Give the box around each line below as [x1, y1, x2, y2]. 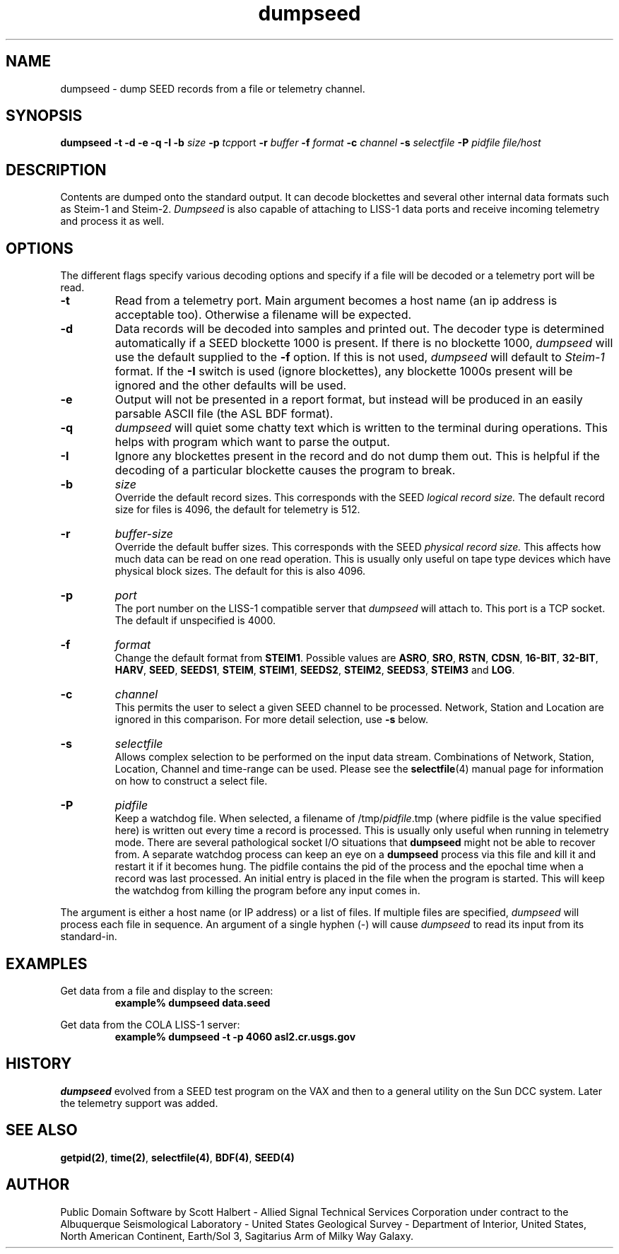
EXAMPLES [6, 954, 88, 973]
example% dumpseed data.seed [114, 996, 271, 1009]
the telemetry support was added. [60, 1096, 218, 1109]
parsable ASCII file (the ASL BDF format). [114, 406, 334, 421]
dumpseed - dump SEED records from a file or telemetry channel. [60, 82, 365, 95]
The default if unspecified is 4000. [114, 614, 276, 627]
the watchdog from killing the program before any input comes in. [114, 884, 420, 897]
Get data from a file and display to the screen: [60, 984, 273, 997]
